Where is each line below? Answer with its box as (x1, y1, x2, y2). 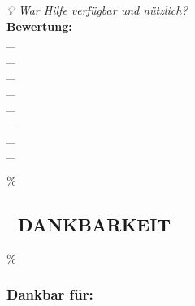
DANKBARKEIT (17, 211, 171, 236)
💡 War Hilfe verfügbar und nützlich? (6, 2, 188, 18)
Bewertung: (6, 17, 72, 34)
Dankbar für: (6, 284, 93, 304)
